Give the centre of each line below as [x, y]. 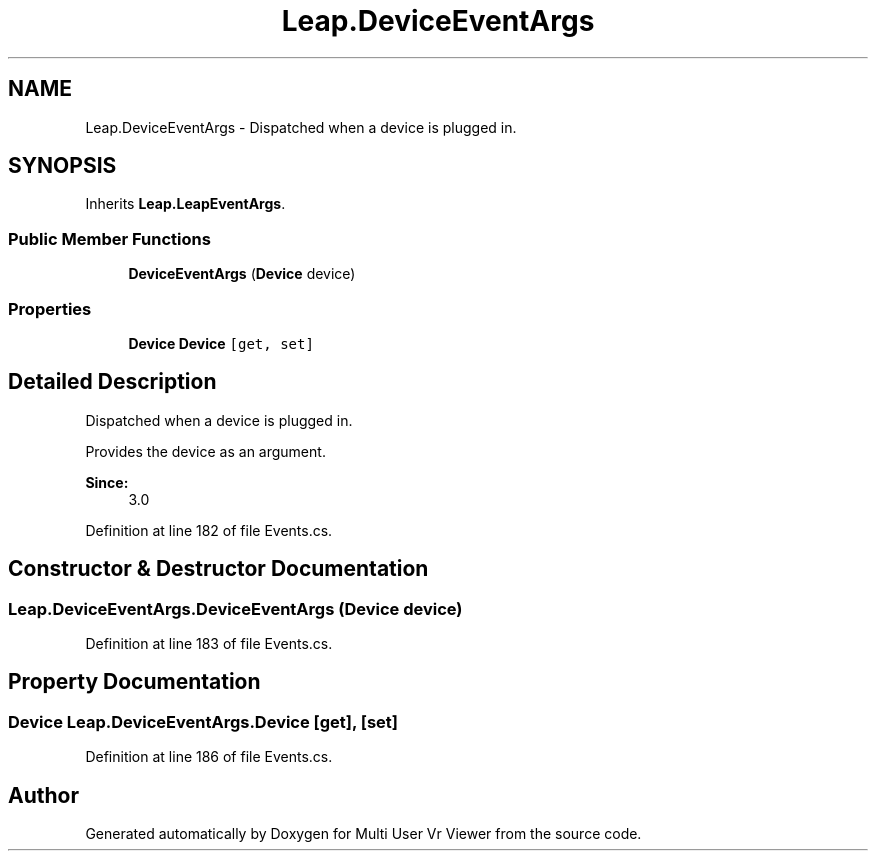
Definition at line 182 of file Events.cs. [209, 530]
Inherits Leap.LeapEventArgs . [185, 204]
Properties [50, 308]
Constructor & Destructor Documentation [218, 569]
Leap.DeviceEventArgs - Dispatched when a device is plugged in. [301, 127]
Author [43, 795]
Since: [107, 482]
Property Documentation [134, 682]
